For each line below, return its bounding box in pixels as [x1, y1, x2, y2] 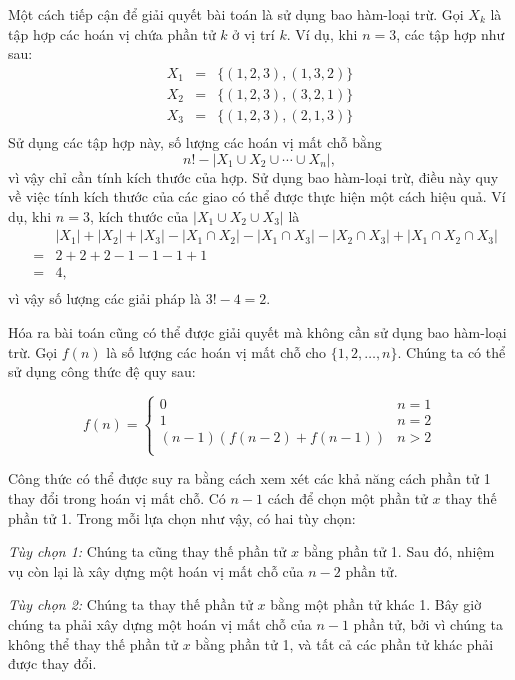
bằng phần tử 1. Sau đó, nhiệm [303, 541, 495, 562]
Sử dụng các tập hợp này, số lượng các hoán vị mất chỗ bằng [8, 131, 382, 152]
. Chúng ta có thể [397, 341, 506, 362]
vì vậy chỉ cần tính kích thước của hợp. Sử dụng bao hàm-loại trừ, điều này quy [8, 166, 499, 187]
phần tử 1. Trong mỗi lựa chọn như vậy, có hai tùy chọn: [8, 507, 356, 528]
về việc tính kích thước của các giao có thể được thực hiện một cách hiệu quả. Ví [8, 186, 506, 207]
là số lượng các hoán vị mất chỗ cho [106, 341, 327, 362]
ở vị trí [232, 23, 275, 44]
